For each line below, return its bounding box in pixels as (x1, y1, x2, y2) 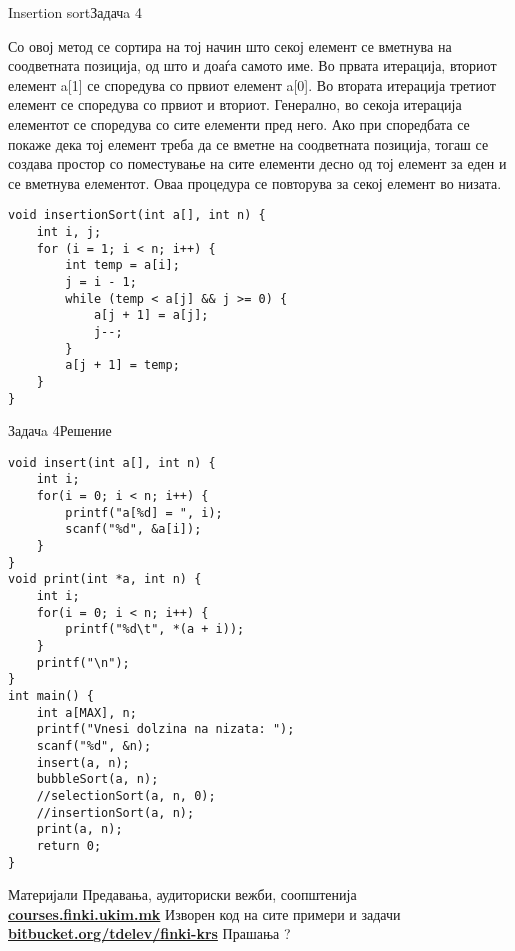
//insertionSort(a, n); (36, 805, 195, 820)
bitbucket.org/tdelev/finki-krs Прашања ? (8, 923, 291, 944)
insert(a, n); (36, 755, 130, 770)
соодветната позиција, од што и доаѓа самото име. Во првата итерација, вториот (8, 55, 497, 76)
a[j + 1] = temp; (65, 358, 180, 373)
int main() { (8, 689, 94, 703)
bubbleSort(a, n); (36, 772, 159, 787)
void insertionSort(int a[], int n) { (8, 208, 266, 223)
